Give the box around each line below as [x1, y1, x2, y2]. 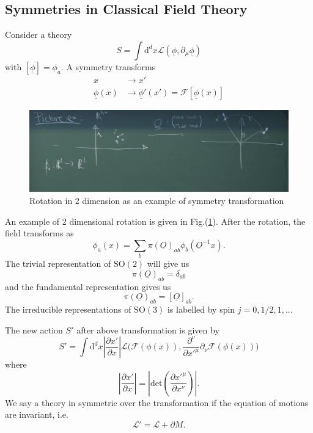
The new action [5, 323, 63, 336]
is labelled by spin [167, 302, 235, 315]
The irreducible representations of [5, 302, 131, 315]
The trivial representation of [5, 257, 111, 270]
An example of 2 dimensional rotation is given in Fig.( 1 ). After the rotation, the [5, 214, 306, 227]
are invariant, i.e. [5, 408, 68, 421]
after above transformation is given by [76, 323, 219, 336]
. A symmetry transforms [61, 60, 156, 73]
